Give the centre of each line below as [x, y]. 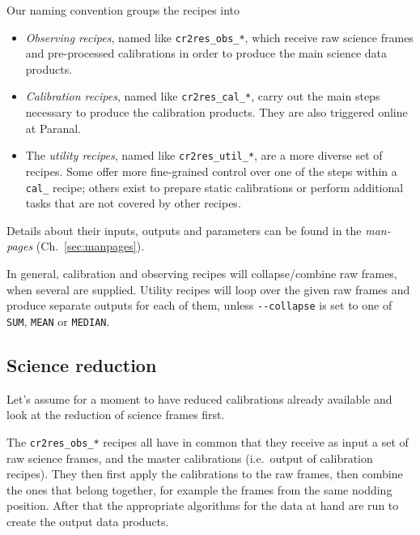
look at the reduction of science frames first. [116, 415]
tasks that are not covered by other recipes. [133, 203]
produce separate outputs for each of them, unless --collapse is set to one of [199, 305]
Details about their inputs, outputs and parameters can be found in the [184, 230]
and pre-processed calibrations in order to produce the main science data [206, 53]
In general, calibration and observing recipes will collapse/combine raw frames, [202, 273]
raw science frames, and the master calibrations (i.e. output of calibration [190, 458]
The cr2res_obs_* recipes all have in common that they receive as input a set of [208, 441]
